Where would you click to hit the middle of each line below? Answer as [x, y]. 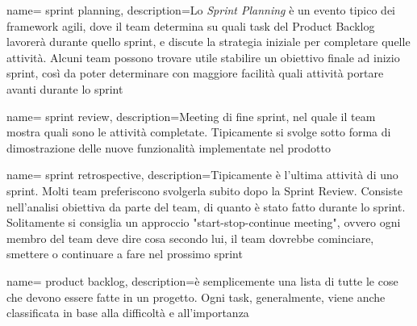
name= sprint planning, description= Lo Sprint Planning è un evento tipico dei [201, 10]
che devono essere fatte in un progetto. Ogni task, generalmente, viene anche [196, 297]
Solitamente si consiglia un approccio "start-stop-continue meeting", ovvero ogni [204, 222]
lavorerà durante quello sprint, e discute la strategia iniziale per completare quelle [208, 42]
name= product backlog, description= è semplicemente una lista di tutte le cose [202, 280]
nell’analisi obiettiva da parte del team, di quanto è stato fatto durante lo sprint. [206, 206]
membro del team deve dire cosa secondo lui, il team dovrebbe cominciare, [190, 238]
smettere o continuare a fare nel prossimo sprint [125, 254]
